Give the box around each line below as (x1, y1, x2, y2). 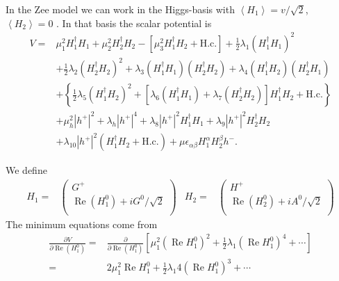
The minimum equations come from (6, 216, 158, 231)
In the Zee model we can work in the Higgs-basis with (6, 2, 235, 16)
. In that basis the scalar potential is (56, 15, 212, 30)
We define (6, 163, 47, 177)
